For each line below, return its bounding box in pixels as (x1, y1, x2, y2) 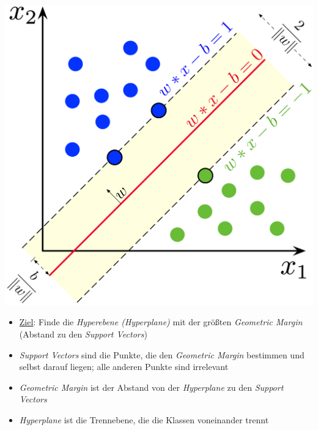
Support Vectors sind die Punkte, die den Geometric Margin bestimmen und (19, 348, 305, 361)
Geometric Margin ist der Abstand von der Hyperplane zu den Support (19, 380, 284, 393)
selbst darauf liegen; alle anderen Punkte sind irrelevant (19, 360, 229, 373)
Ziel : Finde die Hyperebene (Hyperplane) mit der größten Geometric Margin (19, 315, 303, 328)
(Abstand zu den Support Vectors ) (19, 327, 147, 340)
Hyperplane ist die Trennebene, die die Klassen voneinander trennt (19, 413, 269, 426)
